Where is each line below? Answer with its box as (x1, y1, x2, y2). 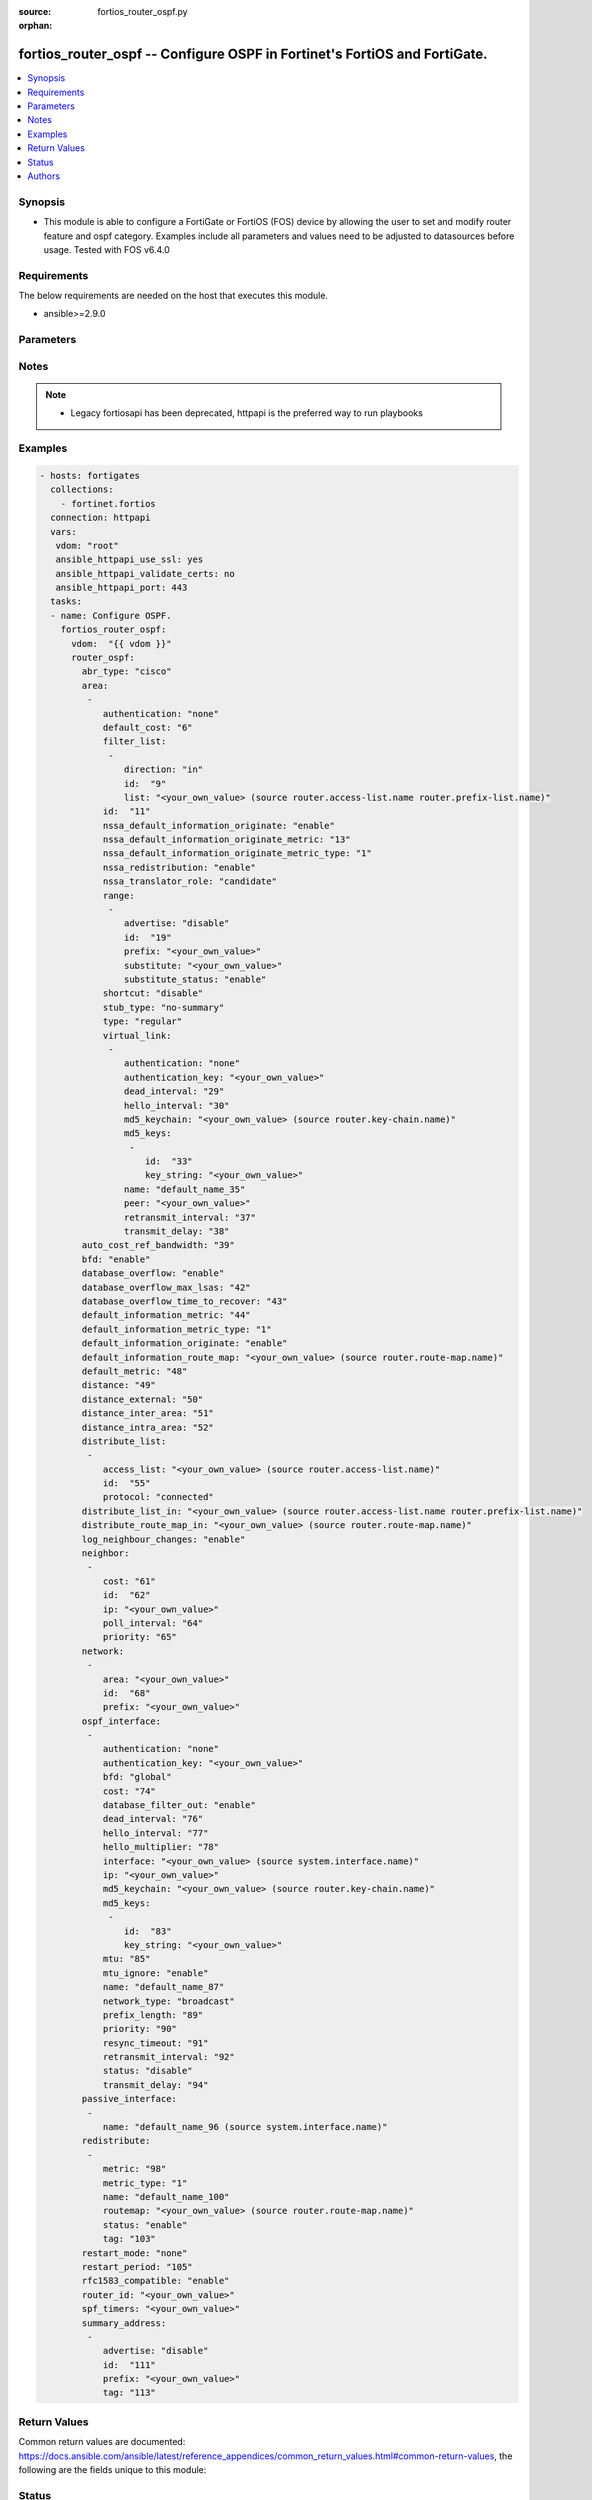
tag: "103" (102, 2233, 157, 2245)
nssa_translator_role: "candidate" (102, 876, 277, 887)
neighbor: (81, 1548, 130, 1559)
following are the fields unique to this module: (18, 2463, 207, 2475)
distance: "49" (81, 1380, 157, 1391)
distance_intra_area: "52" (81, 1421, 214, 1433)
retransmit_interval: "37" (123, 1211, 257, 1223)
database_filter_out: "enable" (102, 1800, 257, 1811)
